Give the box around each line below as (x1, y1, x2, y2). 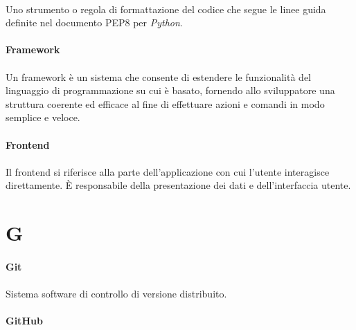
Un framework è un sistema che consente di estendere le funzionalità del (6, 69, 311, 84)
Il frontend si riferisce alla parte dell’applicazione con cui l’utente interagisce (6, 164, 330, 178)
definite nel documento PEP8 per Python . (6, 15, 183, 30)
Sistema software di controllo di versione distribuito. (6, 286, 227, 301)
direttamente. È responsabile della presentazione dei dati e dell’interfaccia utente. (6, 178, 351, 192)
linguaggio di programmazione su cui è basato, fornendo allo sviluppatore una (6, 83, 335, 98)
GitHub (6, 313, 43, 328)
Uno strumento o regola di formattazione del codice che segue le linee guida (6, 1, 326, 16)
